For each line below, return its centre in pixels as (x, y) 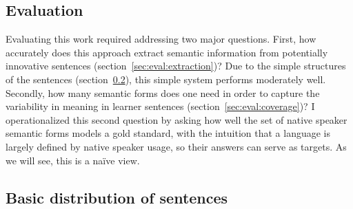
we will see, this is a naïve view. (73, 160)
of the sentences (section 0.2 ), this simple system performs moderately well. (166, 79)
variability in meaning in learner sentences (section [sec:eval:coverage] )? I (160, 106)
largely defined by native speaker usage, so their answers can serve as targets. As (176, 146)
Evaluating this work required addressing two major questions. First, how (161, 39)
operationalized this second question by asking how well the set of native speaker (176, 119)
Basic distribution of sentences (117, 197)
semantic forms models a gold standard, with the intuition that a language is (168, 133)
